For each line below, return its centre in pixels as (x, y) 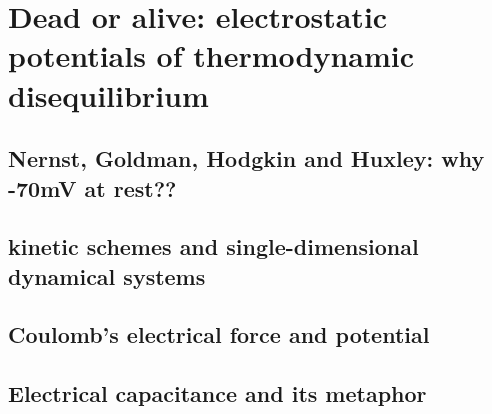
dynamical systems (107, 275)
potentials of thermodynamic (211, 55)
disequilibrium (108, 94)
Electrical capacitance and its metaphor (217, 393)
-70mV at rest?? (92, 187)
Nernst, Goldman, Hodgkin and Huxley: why (246, 158)
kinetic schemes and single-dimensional (213, 246)
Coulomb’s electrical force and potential (219, 334)
